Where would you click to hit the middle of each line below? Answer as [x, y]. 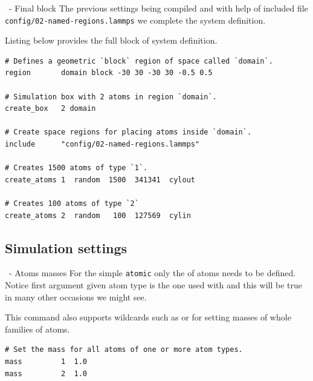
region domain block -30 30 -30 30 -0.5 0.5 [109, 73]
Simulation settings [66, 247]
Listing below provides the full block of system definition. [111, 40]
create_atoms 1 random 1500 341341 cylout [100, 180]
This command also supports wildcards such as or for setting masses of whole [148, 317]
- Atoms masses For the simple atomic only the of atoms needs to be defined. [152, 273]
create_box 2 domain [50, 109]
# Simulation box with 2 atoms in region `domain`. [111, 97]
